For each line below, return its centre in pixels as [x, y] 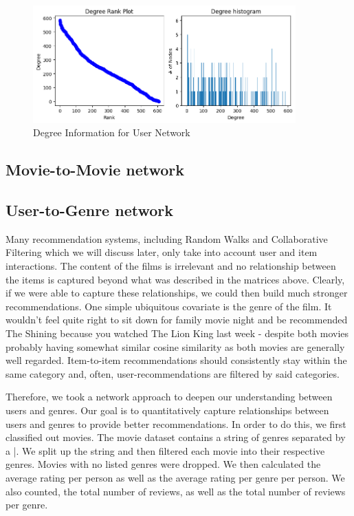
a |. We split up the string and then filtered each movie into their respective [165, 450]
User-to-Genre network [89, 210]
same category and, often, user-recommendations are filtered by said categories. [173, 373]
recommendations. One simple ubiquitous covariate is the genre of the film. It [169, 306]
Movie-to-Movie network [95, 170]
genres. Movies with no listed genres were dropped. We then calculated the [163, 464]
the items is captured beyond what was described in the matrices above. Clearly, [175, 279]
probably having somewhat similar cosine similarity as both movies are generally [175, 346]
